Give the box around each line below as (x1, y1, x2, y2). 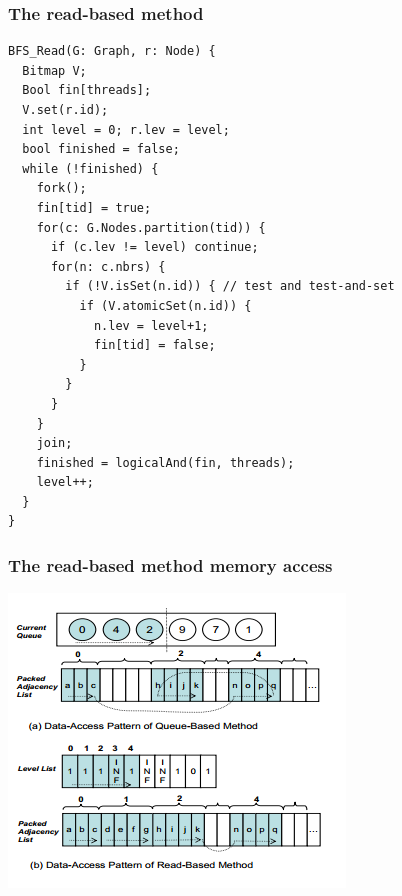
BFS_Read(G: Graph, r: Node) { (8, 44, 216, 59)
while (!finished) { (22, 161, 159, 176)
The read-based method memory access (8, 552, 333, 577)
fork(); (36, 181, 87, 196)
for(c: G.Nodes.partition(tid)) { (36, 220, 266, 235)
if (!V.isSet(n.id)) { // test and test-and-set (65, 279, 395, 294)
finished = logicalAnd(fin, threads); (36, 455, 295, 470)
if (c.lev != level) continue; (50, 240, 259, 255)
